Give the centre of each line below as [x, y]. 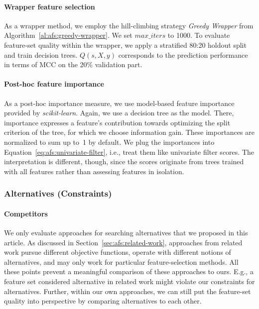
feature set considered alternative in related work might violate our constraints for [129, 281]
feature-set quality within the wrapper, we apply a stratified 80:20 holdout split [125, 45]
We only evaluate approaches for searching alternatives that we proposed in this [126, 232]
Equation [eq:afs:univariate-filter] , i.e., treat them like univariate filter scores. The [129, 152]
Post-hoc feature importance [54, 84]
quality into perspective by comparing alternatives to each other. [103, 301]
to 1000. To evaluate [199, 35]
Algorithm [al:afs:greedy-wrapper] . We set [68, 35]
